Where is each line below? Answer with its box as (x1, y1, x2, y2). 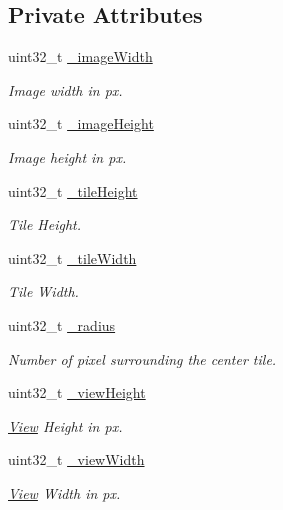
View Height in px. (8, 415, 123, 436)
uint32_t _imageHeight (8, 113, 154, 134)
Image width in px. (8, 79, 123, 100)
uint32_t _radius (8, 314, 116, 335)
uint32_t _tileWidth (8, 247, 137, 268)
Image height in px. (8, 146, 127, 167)
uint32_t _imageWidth (8, 46, 153, 67)
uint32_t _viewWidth (8, 449, 145, 470)
